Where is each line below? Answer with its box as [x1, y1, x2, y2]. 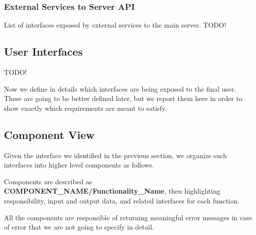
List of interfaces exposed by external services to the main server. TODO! [4, 20, 226, 30]
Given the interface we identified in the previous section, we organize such [4, 150, 227, 160]
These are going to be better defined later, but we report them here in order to [4, 93, 243, 103]
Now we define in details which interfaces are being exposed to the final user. [4, 83, 236, 94]
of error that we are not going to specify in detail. [4, 222, 154, 232]
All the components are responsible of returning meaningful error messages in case [4, 212, 253, 222]
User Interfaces [4, 44, 83, 59]
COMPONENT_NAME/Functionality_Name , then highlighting [4, 186, 221, 196]
